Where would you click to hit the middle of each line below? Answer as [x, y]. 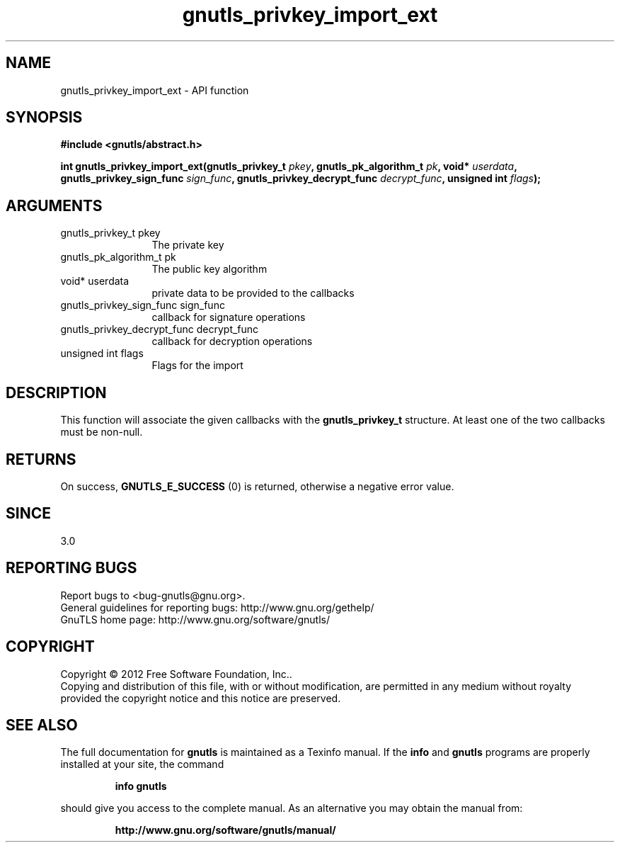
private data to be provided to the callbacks [253, 293]
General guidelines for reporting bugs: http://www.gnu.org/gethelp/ [217, 607]
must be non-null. [102, 432]
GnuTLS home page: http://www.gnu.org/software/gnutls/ [195, 619]
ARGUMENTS [54, 205]
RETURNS [41, 459]
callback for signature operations [229, 317]
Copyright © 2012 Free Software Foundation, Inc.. [176, 674]
